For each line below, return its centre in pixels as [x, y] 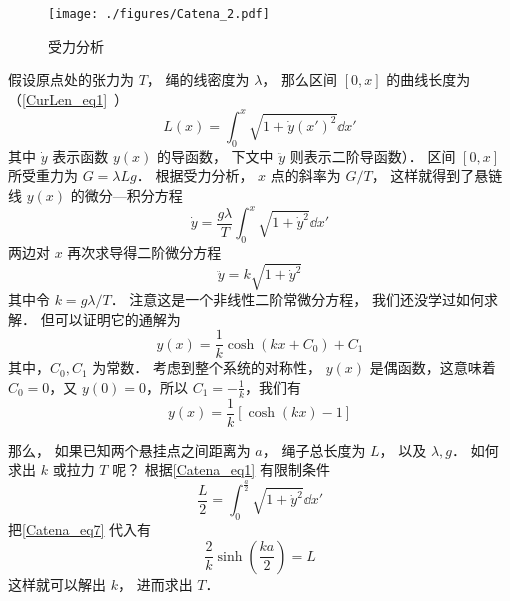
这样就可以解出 [57, 583]
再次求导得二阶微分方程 [144, 251]
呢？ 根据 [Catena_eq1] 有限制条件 [221, 469]
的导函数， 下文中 [215, 155]
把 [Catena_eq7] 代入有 [80, 529]
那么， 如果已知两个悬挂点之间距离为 [129, 449]
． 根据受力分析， [195, 175]
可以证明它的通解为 [117, 318]
